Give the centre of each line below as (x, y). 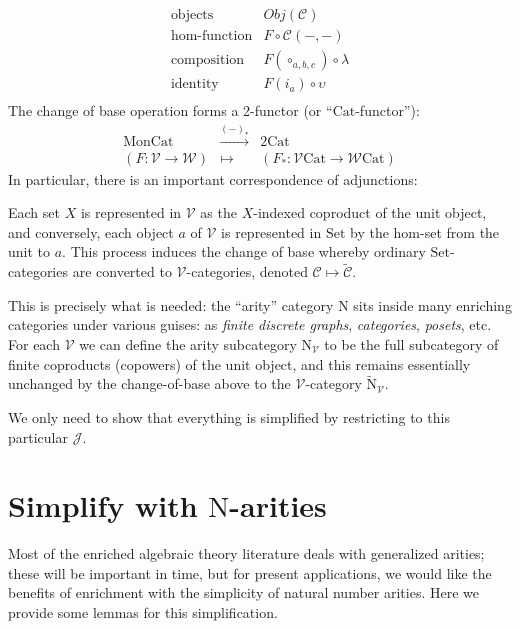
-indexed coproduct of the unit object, (370, 212)
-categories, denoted (247, 271)
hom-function (211, 36)
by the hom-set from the (425, 231)
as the (218, 212)
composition (207, 60)
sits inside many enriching (432, 304)
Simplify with (103, 505)
